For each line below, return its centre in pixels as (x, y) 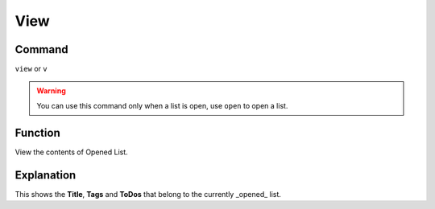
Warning (51, 91)
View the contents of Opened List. (71, 152)
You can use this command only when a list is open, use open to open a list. (162, 105)
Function (37, 133)
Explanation (46, 175)
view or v (31, 69)
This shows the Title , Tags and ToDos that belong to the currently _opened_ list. (148, 194)
